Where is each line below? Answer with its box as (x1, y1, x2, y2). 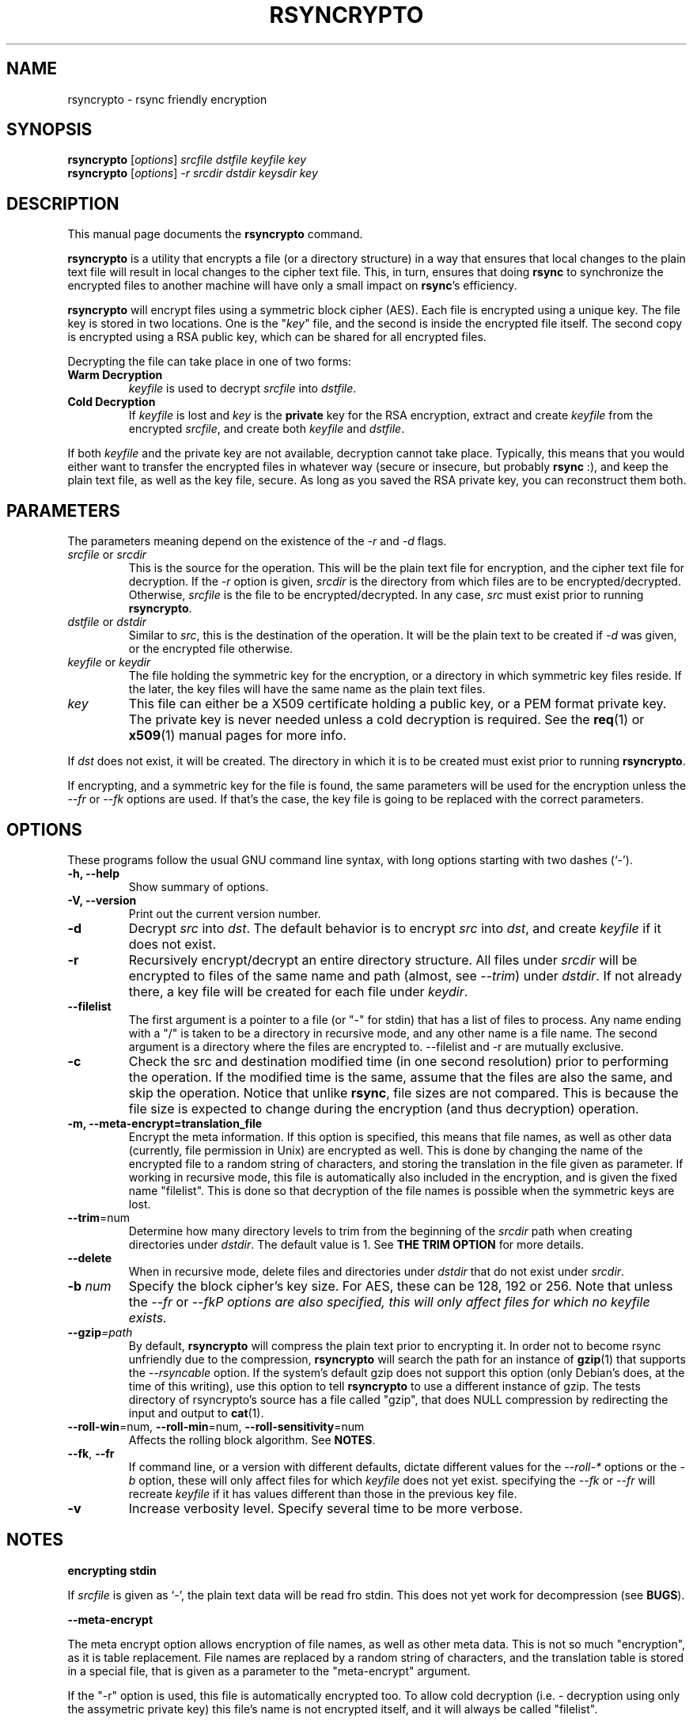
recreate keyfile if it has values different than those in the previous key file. (128, 1486, 517, 1500)
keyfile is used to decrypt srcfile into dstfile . (128, 381, 357, 396)
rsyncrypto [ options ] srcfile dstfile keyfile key (67, 153, 307, 167)
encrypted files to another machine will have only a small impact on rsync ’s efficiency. (67, 279, 517, 293)
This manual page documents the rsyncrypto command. (67, 227, 363, 241)
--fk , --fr (67, 1446, 115, 1460)
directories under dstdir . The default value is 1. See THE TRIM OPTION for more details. (128, 1237, 585, 1251)
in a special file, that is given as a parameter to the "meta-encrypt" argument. (67, 1663, 471, 1678)
